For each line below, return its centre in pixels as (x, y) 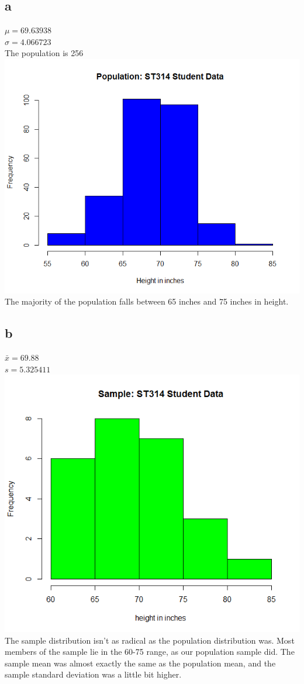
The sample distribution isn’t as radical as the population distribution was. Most (150, 640)
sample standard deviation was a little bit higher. (93, 674)
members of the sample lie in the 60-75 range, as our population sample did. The (150, 652)
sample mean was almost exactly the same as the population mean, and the (140, 663)
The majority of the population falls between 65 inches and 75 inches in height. (147, 301)
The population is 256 (44, 53)
